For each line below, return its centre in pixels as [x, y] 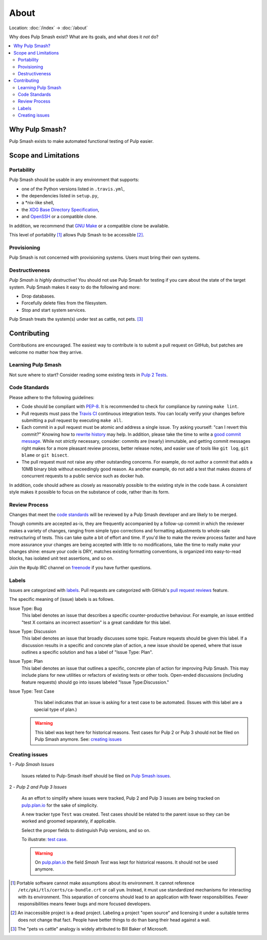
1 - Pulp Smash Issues [32, 764]
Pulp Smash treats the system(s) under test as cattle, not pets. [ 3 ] [76, 319]
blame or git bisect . [45, 455]
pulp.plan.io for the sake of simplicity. [60, 805]
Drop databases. [38, 296]
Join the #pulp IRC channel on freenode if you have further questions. [80, 567]
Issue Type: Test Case [32, 691]
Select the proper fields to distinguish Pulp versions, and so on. [86, 830]
